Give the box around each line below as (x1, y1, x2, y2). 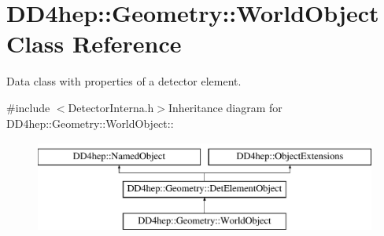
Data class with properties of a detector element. (6, 73, 242, 89)
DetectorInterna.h (68, 99, 154, 115)
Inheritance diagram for (168, 99, 282, 115)
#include (6, 99, 50, 115)
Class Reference (6, 27, 182, 60)
